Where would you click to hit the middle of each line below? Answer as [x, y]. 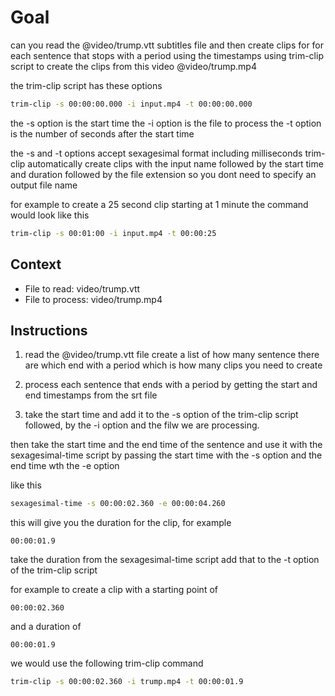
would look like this [50, 215]
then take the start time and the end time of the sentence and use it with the [166, 445]
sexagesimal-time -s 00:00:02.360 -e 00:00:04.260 [118, 504]
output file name [44, 185]
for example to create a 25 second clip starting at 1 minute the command [159, 204]
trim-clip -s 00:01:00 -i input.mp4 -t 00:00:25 [113, 233]
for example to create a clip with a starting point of [114, 590]
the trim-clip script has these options [86, 85]
